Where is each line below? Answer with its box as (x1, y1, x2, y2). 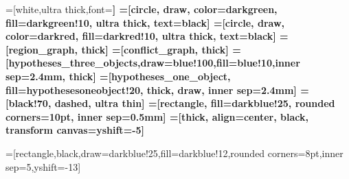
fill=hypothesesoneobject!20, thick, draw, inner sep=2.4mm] (5, 82, 297, 97)
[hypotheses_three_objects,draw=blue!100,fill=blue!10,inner (5, 56, 300, 70)
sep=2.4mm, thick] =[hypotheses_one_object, (5, 69, 231, 83)
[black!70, (5, 96, 52, 110)
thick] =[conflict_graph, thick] (81, 42, 229, 56)
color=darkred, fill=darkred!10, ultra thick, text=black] (5, 29, 276, 43)
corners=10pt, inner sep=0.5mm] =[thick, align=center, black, (5, 109, 308, 123)
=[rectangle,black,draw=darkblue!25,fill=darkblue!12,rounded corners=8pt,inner (5, 145, 344, 160)
